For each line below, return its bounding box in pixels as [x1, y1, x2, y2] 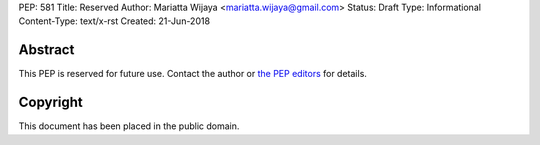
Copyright [18, 94, 84, 111]
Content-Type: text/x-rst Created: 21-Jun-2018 [18, 15, 210, 27]
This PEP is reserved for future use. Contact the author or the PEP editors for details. [18, 68, 367, 80]
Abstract [18, 41, 75, 59]
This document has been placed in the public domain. [18, 120, 240, 132]
